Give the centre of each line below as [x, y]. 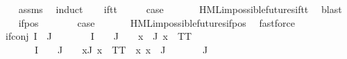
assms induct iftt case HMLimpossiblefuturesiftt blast [180, 9]
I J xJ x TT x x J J [121, 49]
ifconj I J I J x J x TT [99, 36]
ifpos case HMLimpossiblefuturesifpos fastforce [156, 22]
